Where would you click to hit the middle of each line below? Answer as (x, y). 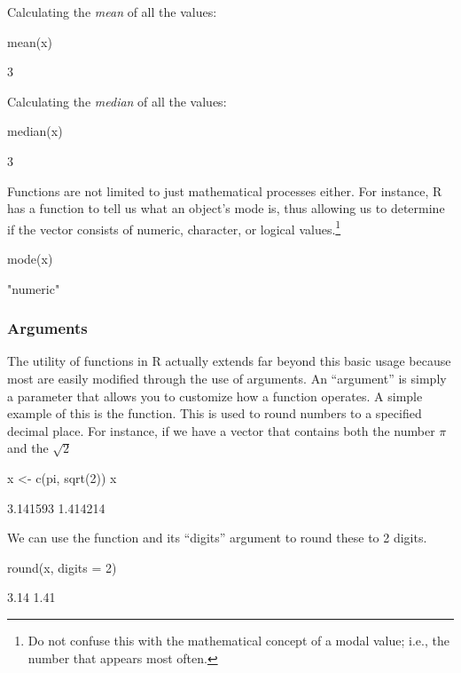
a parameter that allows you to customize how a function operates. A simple (215, 396)
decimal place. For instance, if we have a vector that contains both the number (221, 430)
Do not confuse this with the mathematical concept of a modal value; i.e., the (238, 640)
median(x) (35, 131)
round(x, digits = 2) (62, 567)
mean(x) (30, 41)
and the (28, 448)
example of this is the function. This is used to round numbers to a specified (215, 413)
